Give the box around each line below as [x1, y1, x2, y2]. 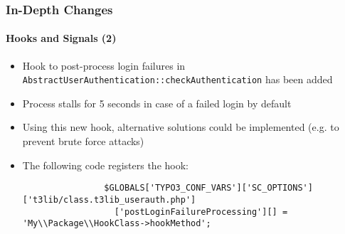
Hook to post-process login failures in [22, 58, 186, 73]
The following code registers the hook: [22, 157, 189, 172]
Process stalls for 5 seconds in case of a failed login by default [22, 95, 292, 110]
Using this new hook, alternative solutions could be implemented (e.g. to [22, 119, 339, 134]
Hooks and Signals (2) [6, 31, 117, 46]
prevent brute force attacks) [22, 134, 144, 149]
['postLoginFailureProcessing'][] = [114, 206, 288, 217]
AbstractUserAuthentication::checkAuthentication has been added [22, 72, 333, 87]
